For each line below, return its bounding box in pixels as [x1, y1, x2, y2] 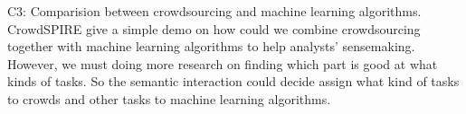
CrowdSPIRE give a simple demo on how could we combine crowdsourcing [7, 19, 421, 38]
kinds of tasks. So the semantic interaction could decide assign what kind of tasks [7, 72, 460, 91]
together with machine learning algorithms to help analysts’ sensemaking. [7, 37, 415, 56]
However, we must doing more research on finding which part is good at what [7, 54, 438, 73]
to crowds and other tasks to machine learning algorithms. [7, 89, 331, 108]
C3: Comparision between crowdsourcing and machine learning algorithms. [7, 2, 422, 20]
